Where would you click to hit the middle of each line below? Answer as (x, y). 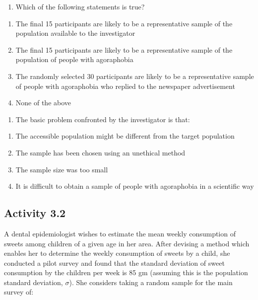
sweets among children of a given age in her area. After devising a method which (127, 243)
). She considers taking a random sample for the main (151, 282)
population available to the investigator (75, 33)
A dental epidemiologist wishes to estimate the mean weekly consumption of (120, 233)
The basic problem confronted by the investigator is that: (103, 119)
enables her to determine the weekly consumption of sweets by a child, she (117, 253)
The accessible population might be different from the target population (125, 136)
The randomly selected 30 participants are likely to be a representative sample (135, 76)
